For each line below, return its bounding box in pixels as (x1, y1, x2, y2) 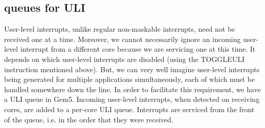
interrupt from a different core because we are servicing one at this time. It (20, 44, 256, 54)
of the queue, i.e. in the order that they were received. (4, 114, 173, 124)
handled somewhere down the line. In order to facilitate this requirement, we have (4, 83, 261, 94)
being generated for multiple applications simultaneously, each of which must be (4, 74, 255, 84)
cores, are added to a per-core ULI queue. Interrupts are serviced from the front (4, 103, 255, 114)
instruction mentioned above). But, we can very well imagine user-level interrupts (4, 63, 260, 74)
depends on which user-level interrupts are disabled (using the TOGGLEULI (4, 53, 245, 64)
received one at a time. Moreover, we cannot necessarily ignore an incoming (4, 33, 241, 44)
